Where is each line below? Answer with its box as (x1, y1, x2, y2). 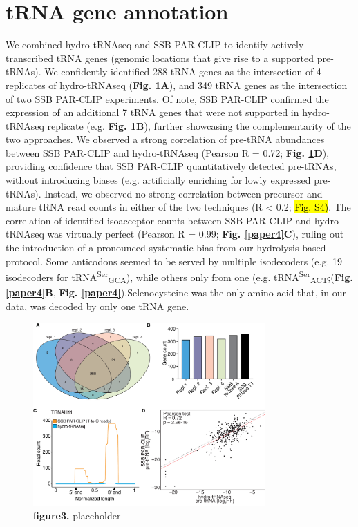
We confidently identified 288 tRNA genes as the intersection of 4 (44, 64, 321, 79)
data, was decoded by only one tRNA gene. (6, 298, 189, 313)
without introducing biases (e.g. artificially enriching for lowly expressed (6, 173, 311, 187)
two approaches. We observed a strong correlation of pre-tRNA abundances (6, 132, 325, 146)
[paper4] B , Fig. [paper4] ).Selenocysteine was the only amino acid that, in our (6, 285, 346, 299)
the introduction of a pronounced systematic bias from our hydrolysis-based (6, 240, 326, 255)
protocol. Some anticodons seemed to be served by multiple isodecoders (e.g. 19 (6, 253, 342, 268)
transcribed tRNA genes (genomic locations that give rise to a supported (6, 50, 314, 65)
